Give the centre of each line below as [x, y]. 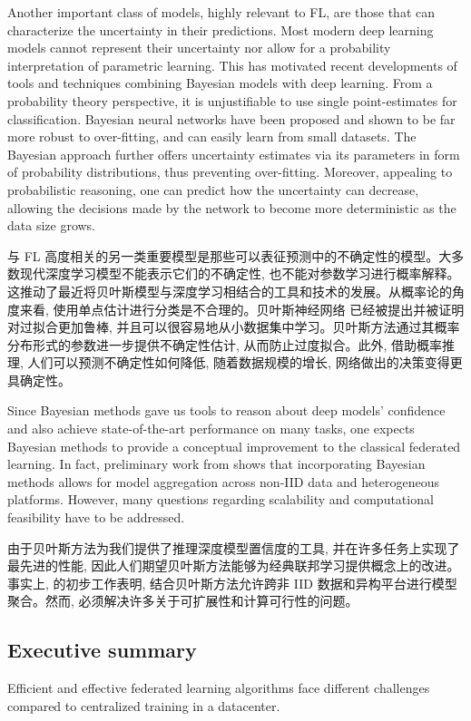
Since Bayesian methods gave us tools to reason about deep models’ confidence [226, 410]
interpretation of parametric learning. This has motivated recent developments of [232, 65]
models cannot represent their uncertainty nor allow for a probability [199, 48]
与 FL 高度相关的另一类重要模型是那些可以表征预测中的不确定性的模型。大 [230, 255]
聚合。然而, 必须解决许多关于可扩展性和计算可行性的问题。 [183, 601]
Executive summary [102, 650]
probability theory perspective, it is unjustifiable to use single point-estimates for [232, 100]
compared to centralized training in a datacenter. [144, 705]
